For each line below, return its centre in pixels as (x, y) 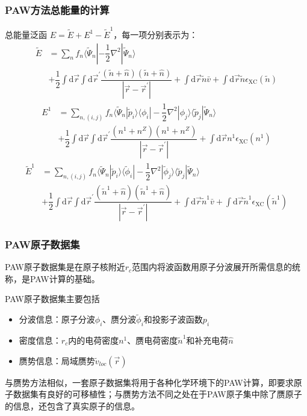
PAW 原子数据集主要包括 (52, 299)
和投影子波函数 (173, 319)
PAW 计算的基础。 (65, 278)
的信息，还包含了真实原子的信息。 (72, 405)
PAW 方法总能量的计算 (57, 9)
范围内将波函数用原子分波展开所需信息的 (212, 267)
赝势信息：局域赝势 (57, 360)
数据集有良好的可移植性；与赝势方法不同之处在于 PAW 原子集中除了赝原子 (157, 394)
